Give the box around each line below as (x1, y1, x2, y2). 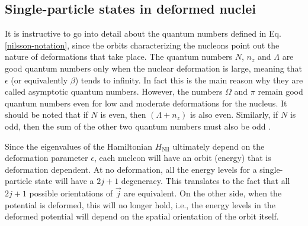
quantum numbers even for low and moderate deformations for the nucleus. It (5, 96, 287, 109)
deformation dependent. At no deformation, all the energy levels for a (5, 163, 257, 175)
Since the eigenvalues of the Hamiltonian (5, 140, 152, 152)
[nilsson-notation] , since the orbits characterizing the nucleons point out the (5, 38, 280, 51)
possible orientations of (29, 187, 113, 199)
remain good (258, 85, 303, 98)
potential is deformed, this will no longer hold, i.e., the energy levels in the (5, 198, 275, 211)
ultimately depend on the (172, 140, 265, 152)
